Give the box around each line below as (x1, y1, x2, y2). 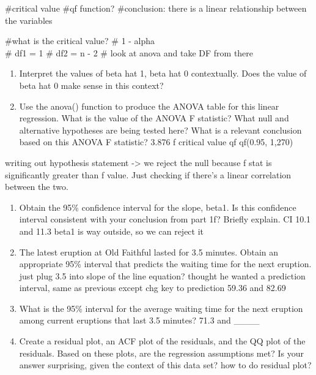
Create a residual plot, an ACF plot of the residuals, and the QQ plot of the (19, 335, 306, 347)
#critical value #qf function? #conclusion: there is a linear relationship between (5, 2, 307, 14)
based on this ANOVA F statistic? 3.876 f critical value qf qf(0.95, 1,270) (19, 135, 293, 148)
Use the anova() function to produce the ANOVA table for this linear (19, 99, 279, 112)
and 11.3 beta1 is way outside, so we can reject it (19, 224, 204, 237)
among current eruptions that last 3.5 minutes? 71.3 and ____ (19, 314, 260, 327)
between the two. (5, 180, 68, 193)
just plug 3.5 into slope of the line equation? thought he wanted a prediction (19, 269, 306, 282)
